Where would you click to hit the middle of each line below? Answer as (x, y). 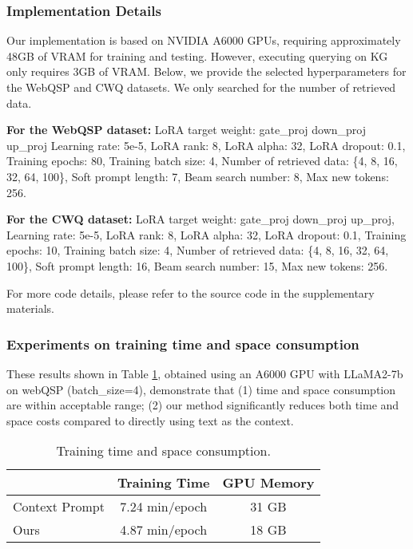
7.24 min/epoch (164, 507)
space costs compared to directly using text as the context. (150, 420)
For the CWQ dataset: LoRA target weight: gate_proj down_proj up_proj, (201, 219)
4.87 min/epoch (164, 530)
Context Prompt (59, 507)
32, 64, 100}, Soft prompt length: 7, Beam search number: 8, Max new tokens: (198, 176)
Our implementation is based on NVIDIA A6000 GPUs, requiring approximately (204, 40)
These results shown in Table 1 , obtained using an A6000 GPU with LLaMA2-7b (205, 373)
